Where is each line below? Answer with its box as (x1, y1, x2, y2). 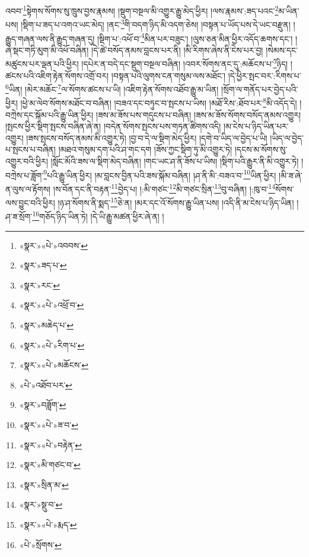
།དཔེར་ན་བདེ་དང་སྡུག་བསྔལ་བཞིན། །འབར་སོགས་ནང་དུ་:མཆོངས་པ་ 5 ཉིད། (81, 56, 288, 69)
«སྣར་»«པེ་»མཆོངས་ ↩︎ (19, 359, 88, 371)
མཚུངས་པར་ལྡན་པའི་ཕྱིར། (5, 58, 79, 69)
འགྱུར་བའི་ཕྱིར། (5, 155, 48, 167)
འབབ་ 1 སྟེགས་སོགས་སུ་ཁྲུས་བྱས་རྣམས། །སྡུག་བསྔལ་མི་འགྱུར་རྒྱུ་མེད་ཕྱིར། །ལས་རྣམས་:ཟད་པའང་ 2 (5, 3, 279, 17)
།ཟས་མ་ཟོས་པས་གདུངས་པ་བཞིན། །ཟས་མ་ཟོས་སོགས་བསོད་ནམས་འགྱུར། (95, 108, 301, 121)
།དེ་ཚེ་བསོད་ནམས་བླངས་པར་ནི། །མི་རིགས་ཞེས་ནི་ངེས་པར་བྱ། (91, 43, 263, 56)
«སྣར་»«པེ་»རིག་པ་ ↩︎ (19, 338, 85, 351)
